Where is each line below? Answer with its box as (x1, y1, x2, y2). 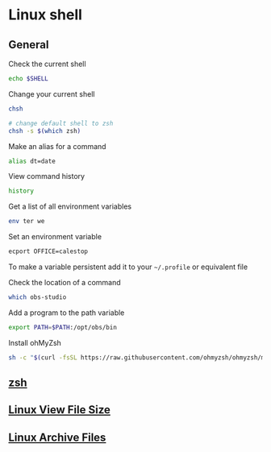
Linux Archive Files (8, 430, 106, 444)
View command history (8, 172, 85, 181)
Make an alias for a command (8, 141, 106, 151)
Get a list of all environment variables (8, 201, 131, 211)
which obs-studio (8, 293, 67, 301)
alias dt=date (8, 157, 56, 165)
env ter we (8, 218, 45, 226)
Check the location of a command (8, 278, 121, 287)
